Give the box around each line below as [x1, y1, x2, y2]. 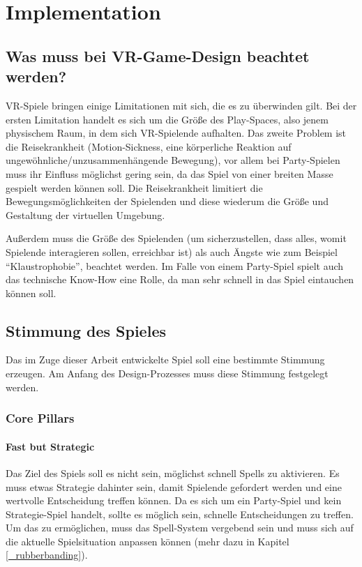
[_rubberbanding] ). [6, 547, 88, 562]
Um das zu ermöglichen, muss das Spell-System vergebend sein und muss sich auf [6, 520, 354, 535]
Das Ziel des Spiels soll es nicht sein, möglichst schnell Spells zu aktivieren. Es [6, 465, 340, 480]
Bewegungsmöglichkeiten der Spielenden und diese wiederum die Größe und [6, 194, 329, 209]
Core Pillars [6, 409, 75, 427]
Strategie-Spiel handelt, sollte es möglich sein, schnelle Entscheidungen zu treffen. [6, 506, 354, 521]
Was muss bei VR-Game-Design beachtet [6, 45, 310, 66]
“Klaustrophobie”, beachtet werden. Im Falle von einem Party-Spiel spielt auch [6, 258, 344, 273]
